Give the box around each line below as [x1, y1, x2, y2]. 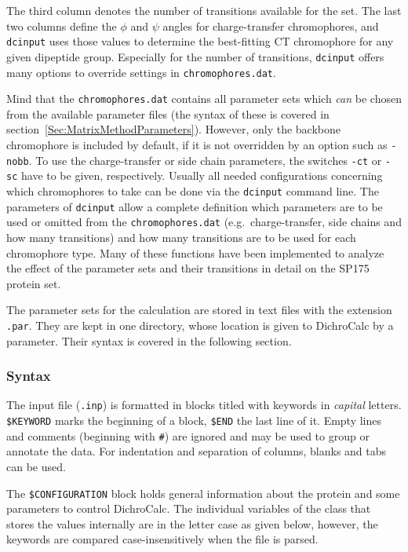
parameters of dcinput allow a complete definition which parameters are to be [6, 198, 383, 214]
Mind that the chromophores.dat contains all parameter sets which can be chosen [6, 90, 402, 107]
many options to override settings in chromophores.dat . [6, 64, 276, 80]
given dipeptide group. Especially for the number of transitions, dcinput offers [6, 48, 384, 64]
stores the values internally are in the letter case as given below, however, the [6, 515, 378, 532]
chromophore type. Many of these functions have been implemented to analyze [6, 244, 384, 261]
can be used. [6, 458, 66, 474]
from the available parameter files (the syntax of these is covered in [6, 105, 330, 122]
